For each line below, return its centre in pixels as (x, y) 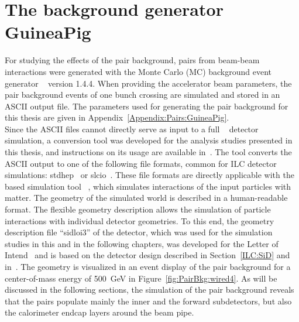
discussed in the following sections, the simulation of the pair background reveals (149, 290)
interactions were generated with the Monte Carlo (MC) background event (138, 71)
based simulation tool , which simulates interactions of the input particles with (148, 186)
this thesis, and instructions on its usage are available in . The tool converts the (148, 152)
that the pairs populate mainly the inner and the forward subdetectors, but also (148, 301)
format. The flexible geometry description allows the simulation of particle (138, 209)
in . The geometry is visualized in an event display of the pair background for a (148, 266)
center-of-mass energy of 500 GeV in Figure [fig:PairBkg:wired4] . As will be (141, 278)
